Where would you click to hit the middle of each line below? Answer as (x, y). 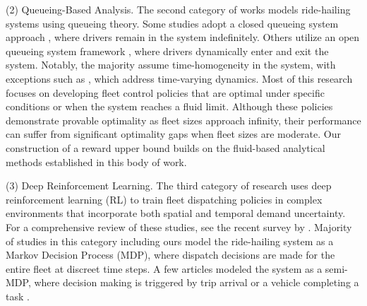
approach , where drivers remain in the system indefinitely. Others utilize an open (183, 37)
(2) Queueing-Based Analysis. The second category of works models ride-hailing (178, 9)
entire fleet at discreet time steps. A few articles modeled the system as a (164, 268)
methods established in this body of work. (96, 161)
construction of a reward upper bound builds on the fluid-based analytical (166, 147)
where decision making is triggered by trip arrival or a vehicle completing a (197, 282)
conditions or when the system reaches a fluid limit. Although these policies (169, 106)
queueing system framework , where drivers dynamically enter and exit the (167, 51)
